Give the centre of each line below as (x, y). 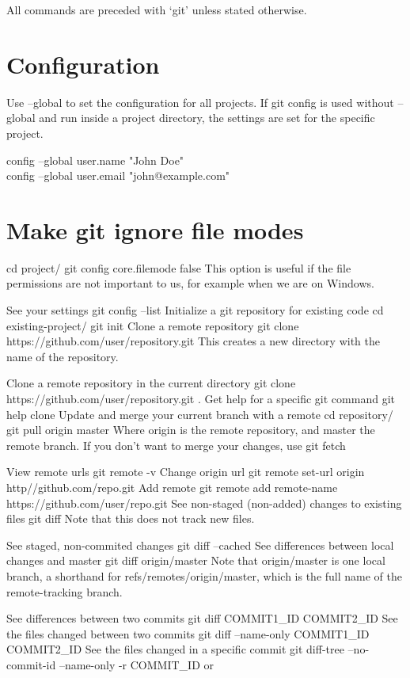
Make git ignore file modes (155, 229)
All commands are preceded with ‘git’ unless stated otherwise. (157, 10)
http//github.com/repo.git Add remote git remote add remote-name (172, 487)
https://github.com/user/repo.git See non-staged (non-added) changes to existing (204, 503)
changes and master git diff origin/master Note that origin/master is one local (196, 560)
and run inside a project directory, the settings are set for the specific (207, 118)
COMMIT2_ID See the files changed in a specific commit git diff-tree (175, 649)
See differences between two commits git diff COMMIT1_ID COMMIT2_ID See (202, 618)
